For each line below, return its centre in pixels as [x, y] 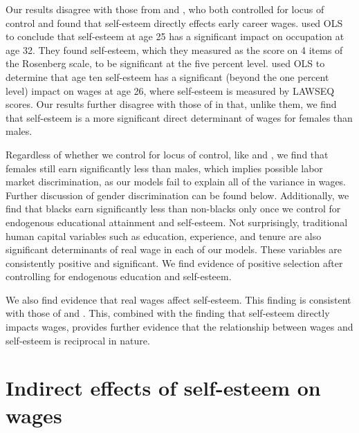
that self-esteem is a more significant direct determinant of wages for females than [179, 117]
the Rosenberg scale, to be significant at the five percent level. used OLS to [165, 63]
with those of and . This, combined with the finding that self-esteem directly [168, 313]
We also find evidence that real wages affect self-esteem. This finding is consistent [178, 299]
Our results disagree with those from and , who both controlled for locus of [165, 9]
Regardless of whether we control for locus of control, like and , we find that [167, 154]
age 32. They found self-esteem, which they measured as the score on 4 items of [174, 49]
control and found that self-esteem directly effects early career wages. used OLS [174, 22]
